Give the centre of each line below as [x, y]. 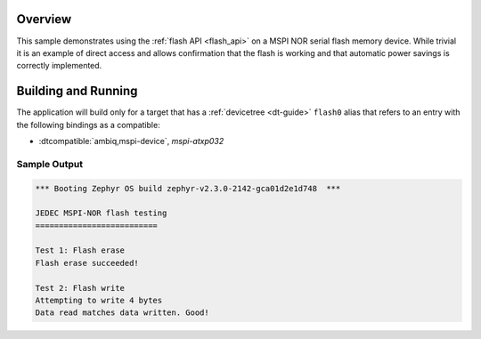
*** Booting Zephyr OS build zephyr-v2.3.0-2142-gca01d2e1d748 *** [188, 188]
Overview [44, 19]
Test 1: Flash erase [80, 250]
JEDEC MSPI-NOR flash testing [101, 213]
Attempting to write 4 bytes [99, 301]
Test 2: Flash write [80, 288]
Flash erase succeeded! [87, 263]
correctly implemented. [59, 66]
